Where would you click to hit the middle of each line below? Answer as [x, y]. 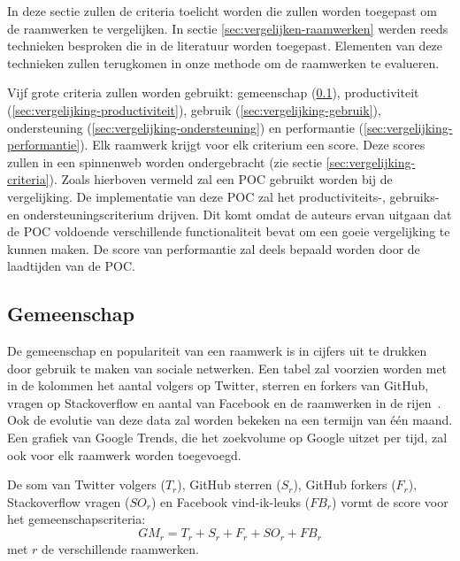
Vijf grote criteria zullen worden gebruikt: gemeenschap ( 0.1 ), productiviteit [213, 92]
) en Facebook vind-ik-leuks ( [231, 501]
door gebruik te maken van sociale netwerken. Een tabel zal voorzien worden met [227, 368]
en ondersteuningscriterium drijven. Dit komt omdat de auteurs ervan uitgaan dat [230, 214]
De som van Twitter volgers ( [86, 484]
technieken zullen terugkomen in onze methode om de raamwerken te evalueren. [223, 62]
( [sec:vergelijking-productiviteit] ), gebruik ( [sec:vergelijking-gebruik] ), [194, 109]
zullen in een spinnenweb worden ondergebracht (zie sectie [165, 161]
